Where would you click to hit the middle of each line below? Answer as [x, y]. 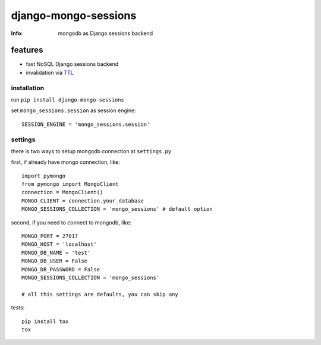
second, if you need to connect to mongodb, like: [71, 222]
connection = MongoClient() [62, 192]
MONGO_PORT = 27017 [50, 236]
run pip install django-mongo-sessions [67, 99]
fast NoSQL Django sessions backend [72, 64]
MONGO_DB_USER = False [55, 261]
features [27, 50]
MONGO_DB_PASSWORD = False [61, 269]
